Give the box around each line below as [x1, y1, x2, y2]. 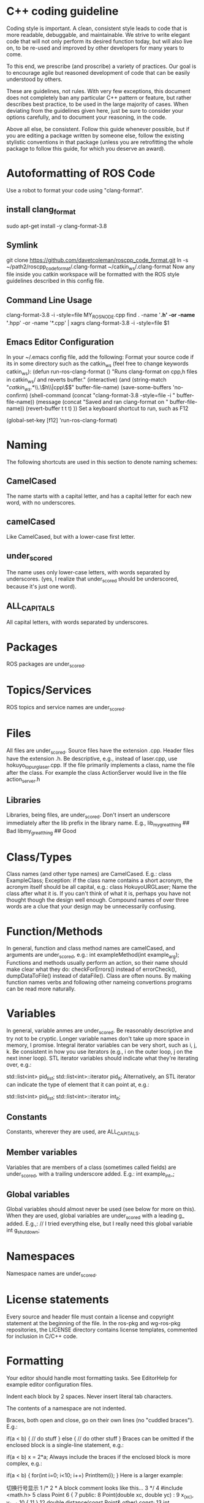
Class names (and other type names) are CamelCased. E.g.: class [6, 870, 172, 878]
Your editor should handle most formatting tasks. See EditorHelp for [6, 1374, 178, 1382]
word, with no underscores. [6, 498, 76, 506]
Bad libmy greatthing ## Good [6, 827, 77, 836]
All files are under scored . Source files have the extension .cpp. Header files [6, 747, 194, 755]
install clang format [6, 204, 76, 216]
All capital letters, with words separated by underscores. [6, 618, 149, 626]
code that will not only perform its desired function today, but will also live [6, 37, 193, 45]
